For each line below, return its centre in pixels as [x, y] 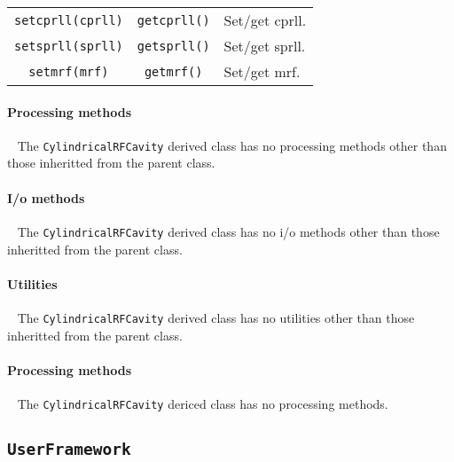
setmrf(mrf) [69, 71]
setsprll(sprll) [69, 46]
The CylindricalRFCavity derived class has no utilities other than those [216, 317]
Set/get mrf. [262, 71]
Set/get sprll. [265, 46]
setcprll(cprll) [69, 20]
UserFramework [69, 449]
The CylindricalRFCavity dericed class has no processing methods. [203, 403]
